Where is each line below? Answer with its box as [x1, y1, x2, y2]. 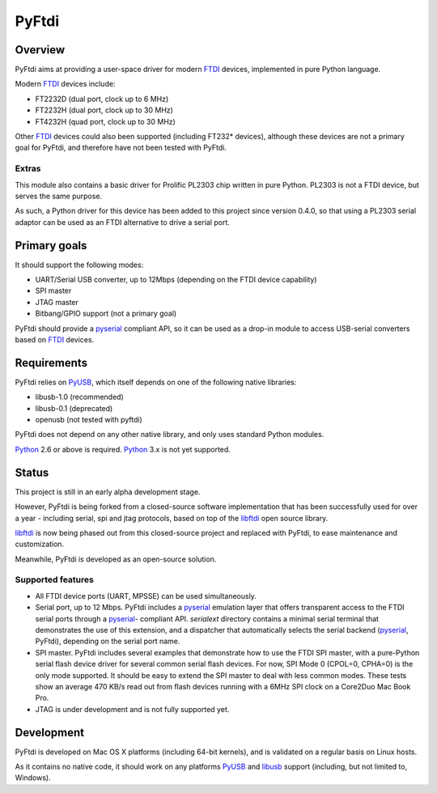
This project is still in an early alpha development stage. [15, 486, 201, 497]
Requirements [15, 356, 88, 370]
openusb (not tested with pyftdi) [35, 415, 143, 425]
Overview [15, 43, 66, 57]
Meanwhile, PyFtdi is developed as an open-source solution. [15, 554, 217, 564]
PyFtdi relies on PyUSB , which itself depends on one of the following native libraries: [15, 377, 297, 387]
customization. [15, 539, 65, 549]
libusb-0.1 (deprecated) [35, 403, 113, 413]
